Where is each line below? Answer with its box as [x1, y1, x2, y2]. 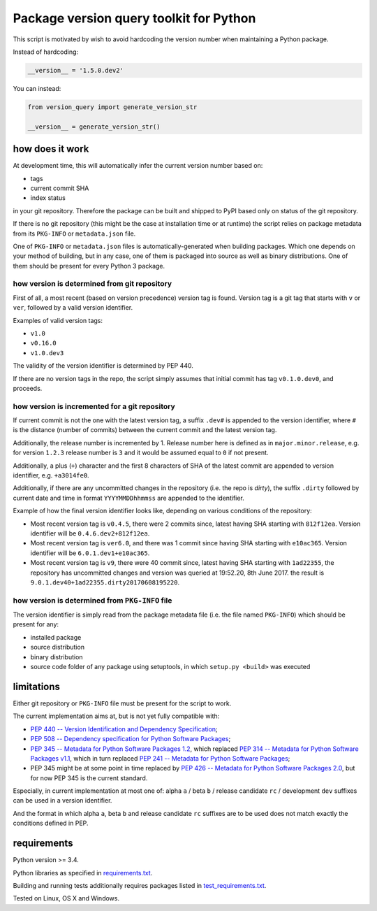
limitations [13, 680, 61, 692]
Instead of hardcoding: [13, 48, 79, 56]
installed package [30, 633, 82, 641]
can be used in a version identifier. [13, 796, 112, 805]
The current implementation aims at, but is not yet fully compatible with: [13, 712, 220, 720]
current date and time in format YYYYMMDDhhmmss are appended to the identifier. [13, 494, 244, 502]
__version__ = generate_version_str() [27, 122, 161, 131]
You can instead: [13, 84, 61, 92]
